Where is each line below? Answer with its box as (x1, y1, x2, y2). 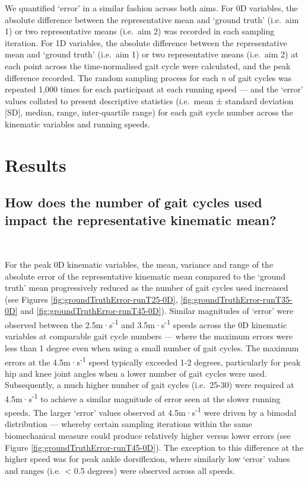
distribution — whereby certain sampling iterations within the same (5, 418, 252, 430)
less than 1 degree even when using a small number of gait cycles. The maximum (5, 341, 299, 354)
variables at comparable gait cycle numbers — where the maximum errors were (5, 330, 293, 342)
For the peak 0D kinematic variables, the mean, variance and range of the (5, 258, 274, 271)
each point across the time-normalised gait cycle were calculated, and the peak (5, 59, 291, 72)
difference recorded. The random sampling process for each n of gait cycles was (5, 71, 292, 84)
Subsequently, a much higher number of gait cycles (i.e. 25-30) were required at (5, 379, 294, 391)
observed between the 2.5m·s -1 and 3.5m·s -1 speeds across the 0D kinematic (5, 317, 287, 331)
